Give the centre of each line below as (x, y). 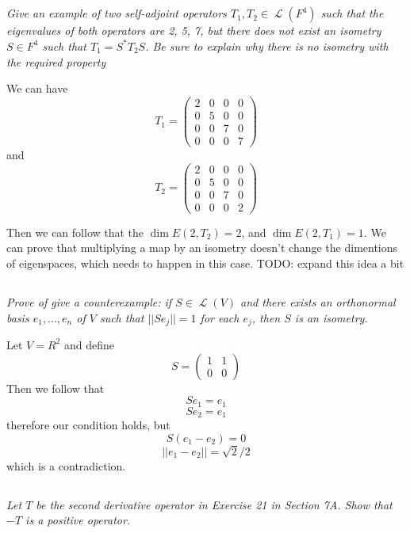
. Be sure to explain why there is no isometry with (267, 46)
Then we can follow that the (75, 232)
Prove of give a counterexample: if (89, 301)
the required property (56, 61)
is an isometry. (331, 317)
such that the (352, 13)
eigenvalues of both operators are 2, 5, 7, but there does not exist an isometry (194, 30)
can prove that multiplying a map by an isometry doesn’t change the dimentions (202, 247)
